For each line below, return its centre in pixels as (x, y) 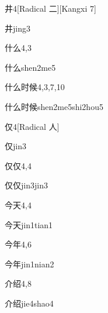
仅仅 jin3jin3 (26, 185)
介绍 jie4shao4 (29, 303)
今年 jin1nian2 (29, 264)
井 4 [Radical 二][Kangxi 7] (50, 8)
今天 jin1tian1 (29, 224)
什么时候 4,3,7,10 (35, 87)
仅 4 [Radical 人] (32, 126)
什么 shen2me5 (30, 67)
